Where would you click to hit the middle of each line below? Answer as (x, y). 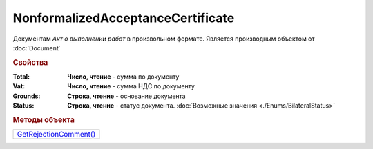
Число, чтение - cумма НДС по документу (131, 86)
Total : (21, 77)
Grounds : (27, 96)
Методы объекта (44, 119)
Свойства (30, 62)
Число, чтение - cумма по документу (123, 77)
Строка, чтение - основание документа (126, 96)
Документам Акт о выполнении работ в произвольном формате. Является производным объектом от (164, 39)
